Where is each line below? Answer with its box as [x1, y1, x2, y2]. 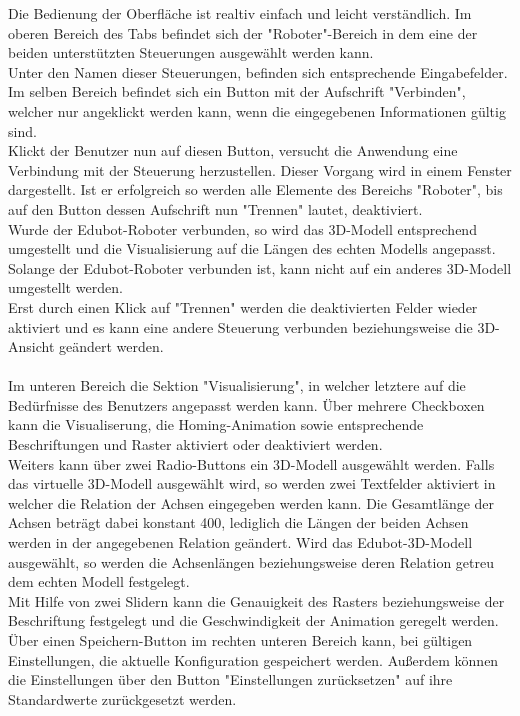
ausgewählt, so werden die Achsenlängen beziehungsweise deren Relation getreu [8, 551, 494, 572]
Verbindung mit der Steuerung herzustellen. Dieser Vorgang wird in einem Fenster [8, 159, 512, 180]
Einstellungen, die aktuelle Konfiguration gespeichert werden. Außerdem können [8, 649, 499, 670]
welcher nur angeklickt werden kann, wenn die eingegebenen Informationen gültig [8, 100, 506, 121]
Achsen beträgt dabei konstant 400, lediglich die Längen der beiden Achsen [8, 512, 469, 533]
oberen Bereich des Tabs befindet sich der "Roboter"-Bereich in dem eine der [8, 22, 478, 43]
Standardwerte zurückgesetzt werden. [8, 688, 237, 709]
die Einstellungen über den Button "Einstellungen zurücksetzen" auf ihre [8, 669, 453, 690]
